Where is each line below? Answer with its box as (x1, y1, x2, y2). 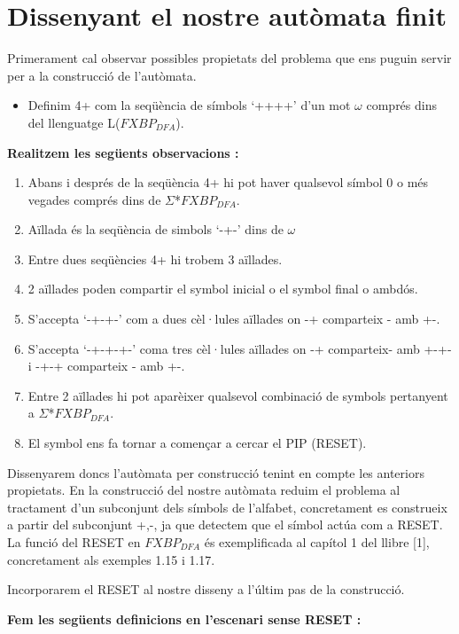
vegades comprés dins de (27, 190, 161, 208)
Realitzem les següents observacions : (7, 143, 239, 161)
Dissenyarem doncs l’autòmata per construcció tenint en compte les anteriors (7, 463, 424, 481)
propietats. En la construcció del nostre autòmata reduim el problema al (7, 481, 401, 499)
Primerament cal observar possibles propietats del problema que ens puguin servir (7, 49, 452, 67)
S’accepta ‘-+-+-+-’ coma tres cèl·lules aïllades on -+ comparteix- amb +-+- (27, 339, 452, 357)
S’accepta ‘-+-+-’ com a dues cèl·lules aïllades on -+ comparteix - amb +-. (27, 309, 440, 328)
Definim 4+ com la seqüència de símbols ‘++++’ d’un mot (27, 96, 351, 114)
